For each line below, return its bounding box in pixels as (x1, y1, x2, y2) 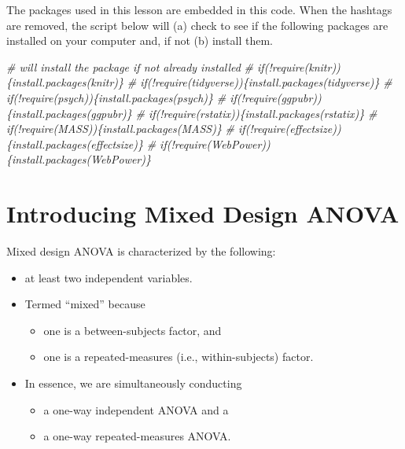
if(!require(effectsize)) (238, 120, 341, 137)
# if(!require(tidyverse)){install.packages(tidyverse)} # (127, 74, 392, 90)
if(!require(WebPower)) (160, 135, 271, 152)
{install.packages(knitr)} (6, 74, 124, 90)
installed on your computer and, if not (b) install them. (6, 32, 273, 49)
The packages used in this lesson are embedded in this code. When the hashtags (6, 2, 392, 17)
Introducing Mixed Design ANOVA (6, 197, 399, 230)
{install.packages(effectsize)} (6, 135, 143, 152)
